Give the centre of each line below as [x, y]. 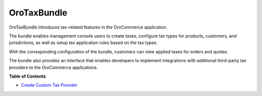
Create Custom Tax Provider [49, 85]
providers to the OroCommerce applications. [53, 67]
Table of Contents [27, 76]
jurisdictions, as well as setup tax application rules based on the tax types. [83, 43]
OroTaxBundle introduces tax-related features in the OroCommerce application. [88, 27]
